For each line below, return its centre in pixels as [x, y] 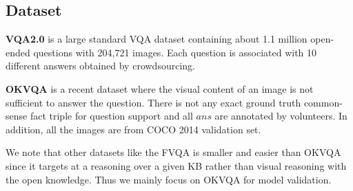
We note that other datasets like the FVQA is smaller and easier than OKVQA [173, 152]
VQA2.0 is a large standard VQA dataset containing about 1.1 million [157, 39]
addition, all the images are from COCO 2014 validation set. [133, 129]
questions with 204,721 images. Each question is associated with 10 [175, 52]
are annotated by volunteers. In [281, 116]
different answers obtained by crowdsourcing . [100, 66]
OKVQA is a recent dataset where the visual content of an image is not [160, 88]
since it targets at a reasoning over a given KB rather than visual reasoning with [176, 165]
